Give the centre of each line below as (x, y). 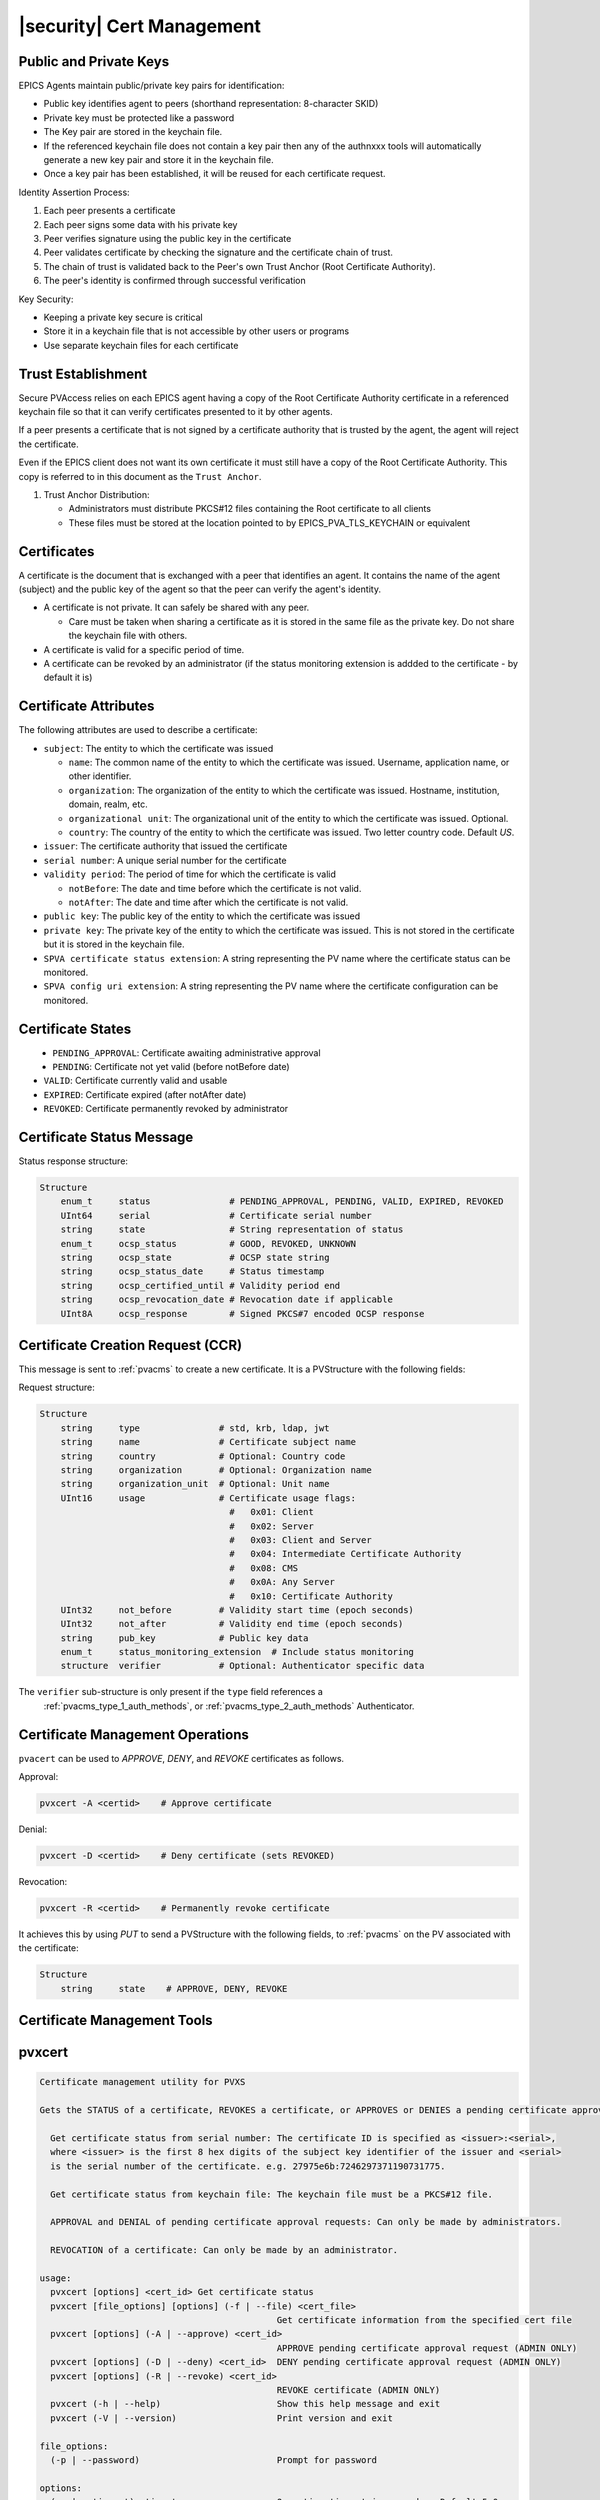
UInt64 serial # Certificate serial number (216, 1215)
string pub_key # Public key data (184, 1638)
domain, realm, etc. (108, 804)
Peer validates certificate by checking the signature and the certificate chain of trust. (218, 252)
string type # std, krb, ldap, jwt (195, 1428)
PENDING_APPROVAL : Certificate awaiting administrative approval (186, 1052)
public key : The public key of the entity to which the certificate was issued (202, 916)
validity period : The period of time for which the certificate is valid (190, 874)
